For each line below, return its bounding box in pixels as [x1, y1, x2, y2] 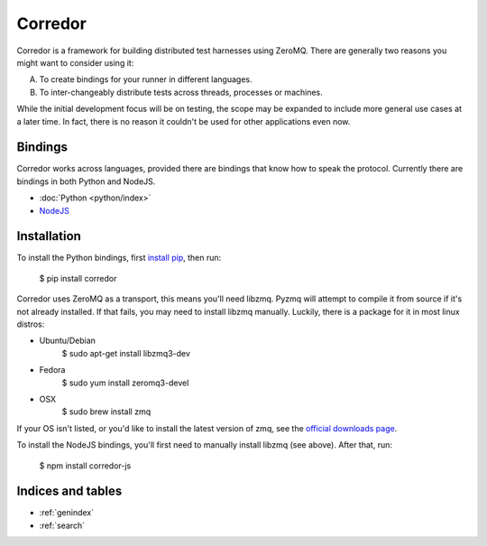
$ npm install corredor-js [39, 460, 132, 471]
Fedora [39, 365, 66, 375]
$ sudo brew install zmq [61, 406, 152, 417]
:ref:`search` [39, 520, 86, 531]
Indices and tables [16, 484, 123, 499]
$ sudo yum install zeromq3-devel [61, 377, 189, 388]
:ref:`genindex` [39, 507, 95, 518]
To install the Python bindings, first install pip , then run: [16, 253, 222, 264]
